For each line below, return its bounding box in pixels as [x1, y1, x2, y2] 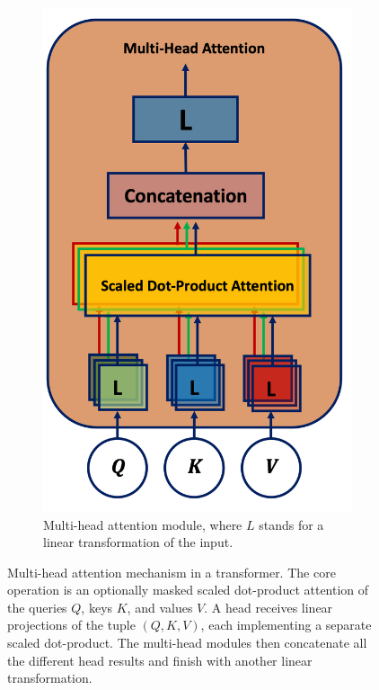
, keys [81, 597, 113, 616]
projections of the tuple [7, 615, 136, 634]
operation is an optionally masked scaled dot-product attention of [7, 580, 369, 599]
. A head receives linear [204, 597, 333, 616]
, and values [127, 597, 193, 616]
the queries [7, 597, 67, 616]
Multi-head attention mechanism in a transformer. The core [7, 562, 336, 581]
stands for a [259, 515, 324, 533]
